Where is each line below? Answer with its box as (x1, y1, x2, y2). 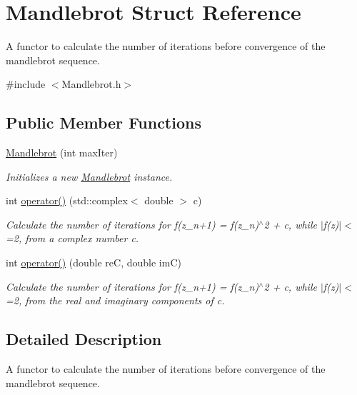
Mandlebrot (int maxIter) (6, 145, 118, 160)
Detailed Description (6, 328, 162, 350)
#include (6, 76, 46, 91)
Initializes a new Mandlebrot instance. (6, 169, 173, 184)
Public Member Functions (6, 111, 201, 134)
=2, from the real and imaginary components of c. (6, 293, 225, 308)
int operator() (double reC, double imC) (6, 255, 181, 270)
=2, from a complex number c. (6, 231, 139, 246)
